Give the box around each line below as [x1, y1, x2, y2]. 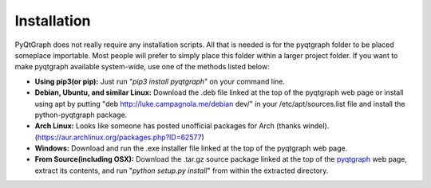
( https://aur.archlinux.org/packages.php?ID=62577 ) [34, 132, 205, 142]
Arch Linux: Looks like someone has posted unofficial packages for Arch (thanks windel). [34, 121, 330, 131]
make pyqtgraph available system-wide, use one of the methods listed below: [14, 62, 271, 72]
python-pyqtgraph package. [34, 110, 128, 119]
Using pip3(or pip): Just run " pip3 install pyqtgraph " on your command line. [34, 76, 286, 86]
